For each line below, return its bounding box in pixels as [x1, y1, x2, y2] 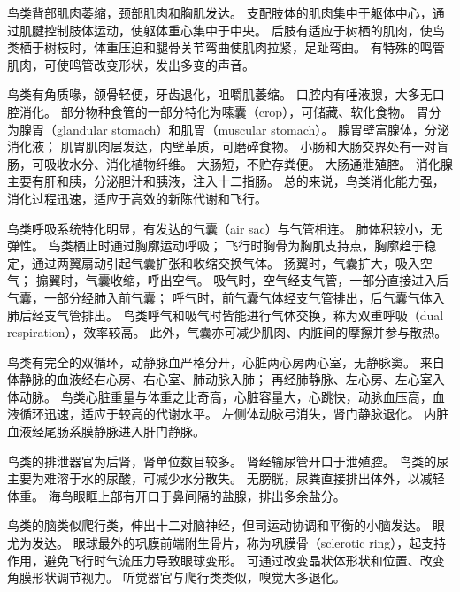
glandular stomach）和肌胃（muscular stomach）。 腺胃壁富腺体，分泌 [56, 119, 450, 138]
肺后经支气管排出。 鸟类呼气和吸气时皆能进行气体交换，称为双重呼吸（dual [7, 305, 444, 324]
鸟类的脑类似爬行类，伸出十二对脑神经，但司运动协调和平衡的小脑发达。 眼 [7, 516, 445, 534]
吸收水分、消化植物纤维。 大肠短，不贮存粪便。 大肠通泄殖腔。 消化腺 [43, 154, 453, 173]
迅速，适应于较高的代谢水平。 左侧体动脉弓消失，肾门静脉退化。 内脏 [43, 404, 449, 423]
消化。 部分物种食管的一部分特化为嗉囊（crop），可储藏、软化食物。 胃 [19, 102, 429, 120]
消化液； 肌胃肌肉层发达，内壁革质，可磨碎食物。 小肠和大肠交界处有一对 [7, 137, 437, 156]
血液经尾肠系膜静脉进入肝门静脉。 [7, 422, 205, 441]
